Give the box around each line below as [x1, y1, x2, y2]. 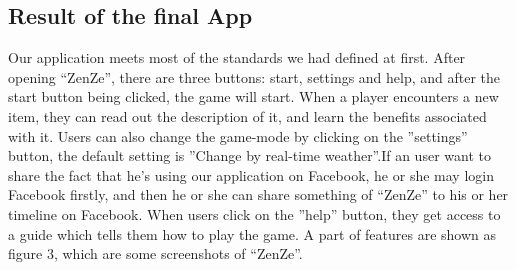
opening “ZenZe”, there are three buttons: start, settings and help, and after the [8, 66, 501, 87]
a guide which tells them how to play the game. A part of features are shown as [8, 223, 497, 244]
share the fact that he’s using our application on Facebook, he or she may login [8, 164, 494, 185]
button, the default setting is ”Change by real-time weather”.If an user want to [8, 145, 491, 166]
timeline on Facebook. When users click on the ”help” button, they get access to [8, 203, 501, 224]
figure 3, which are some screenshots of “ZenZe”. [8, 243, 303, 264]
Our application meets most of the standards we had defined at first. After [8, 47, 466, 68]
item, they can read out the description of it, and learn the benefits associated [8, 105, 487, 126]
